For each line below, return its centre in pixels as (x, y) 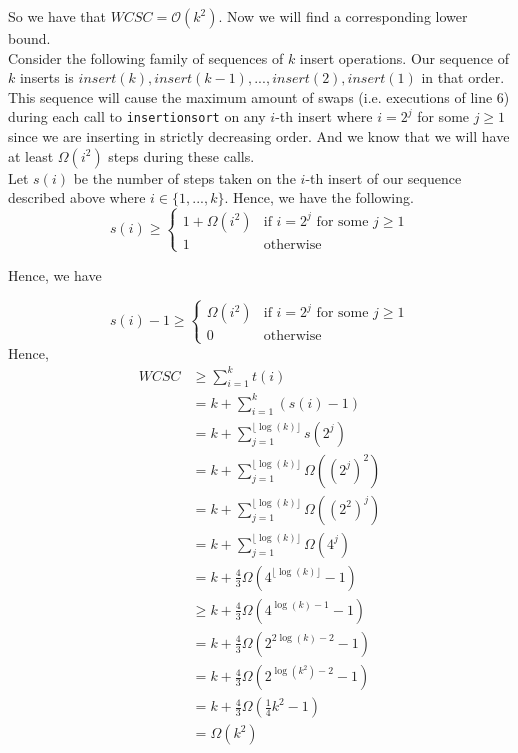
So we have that (57, 16)
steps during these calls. (181, 155)
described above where (77, 197)
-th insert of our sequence (383, 177)
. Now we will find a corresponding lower (343, 16)
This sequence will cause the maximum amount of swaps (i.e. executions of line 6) (259, 96)
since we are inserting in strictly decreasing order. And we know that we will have (259, 136)
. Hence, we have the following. (319, 197)
